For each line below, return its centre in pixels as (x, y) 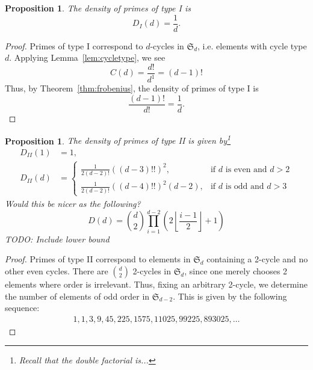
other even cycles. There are (57, 270)
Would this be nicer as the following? (73, 203)
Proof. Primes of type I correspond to (74, 45)
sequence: (22, 308)
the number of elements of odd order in (77, 296)
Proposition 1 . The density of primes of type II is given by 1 (118, 140)
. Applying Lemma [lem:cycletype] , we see (87, 57)
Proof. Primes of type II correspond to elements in (98, 259)
